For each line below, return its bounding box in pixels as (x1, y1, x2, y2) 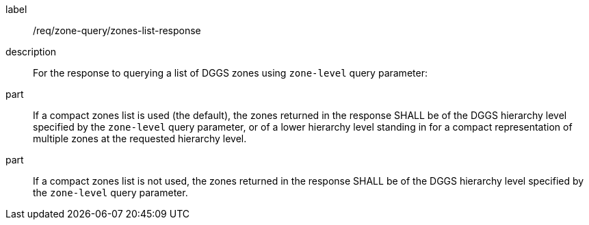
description (5, 46, 57, 57)
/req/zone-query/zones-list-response (33, 25, 201, 36)
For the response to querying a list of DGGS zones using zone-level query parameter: (33, 67, 428, 79)
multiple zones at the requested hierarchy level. (33, 133, 247, 144)
